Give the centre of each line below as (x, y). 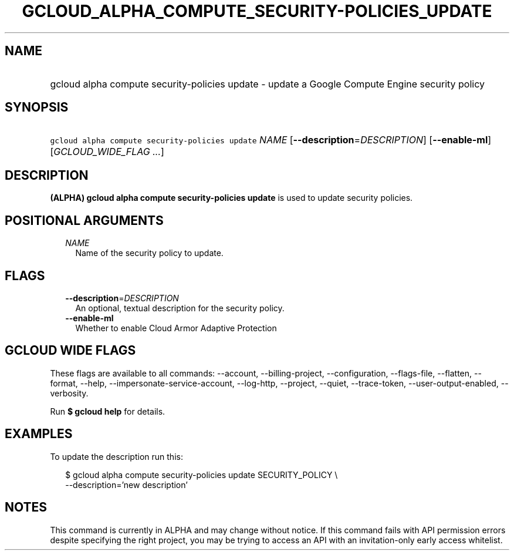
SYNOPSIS (37, 107)
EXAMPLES (39, 434)
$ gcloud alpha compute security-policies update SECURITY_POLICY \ (202, 475)
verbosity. (69, 393)
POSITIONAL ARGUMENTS (84, 220)
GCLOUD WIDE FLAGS (70, 351)
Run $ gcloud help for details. (108, 411)
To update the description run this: (116, 456)
